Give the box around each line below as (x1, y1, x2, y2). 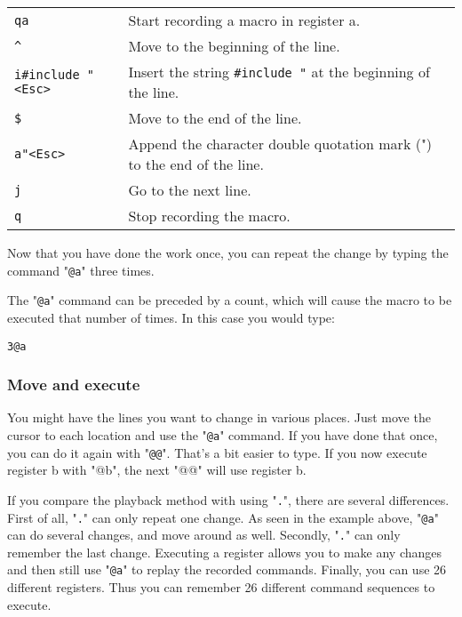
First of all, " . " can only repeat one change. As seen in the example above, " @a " (7, 508, 439, 526)
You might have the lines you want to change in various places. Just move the (7, 408, 431, 427)
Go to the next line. (128, 180, 251, 200)
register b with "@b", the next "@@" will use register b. (7, 461, 307, 479)
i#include (14, 68, 80, 82)
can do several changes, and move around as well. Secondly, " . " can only (7, 525, 401, 544)
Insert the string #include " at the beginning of (128, 61, 430, 82)
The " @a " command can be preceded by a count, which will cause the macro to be (7, 291, 452, 309)
